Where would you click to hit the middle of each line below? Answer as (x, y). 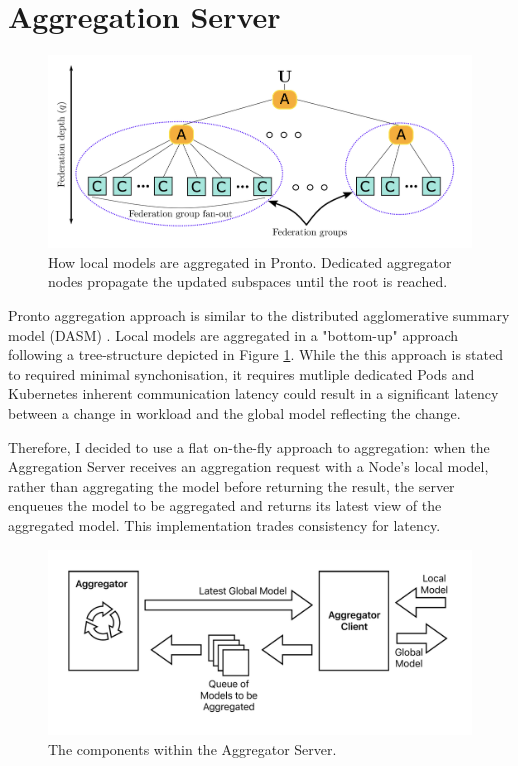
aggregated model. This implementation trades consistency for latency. (224, 524)
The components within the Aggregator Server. (192, 748)
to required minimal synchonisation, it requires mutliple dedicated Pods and (241, 373)
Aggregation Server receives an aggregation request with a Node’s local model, (248, 466)
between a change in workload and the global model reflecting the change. (234, 413)
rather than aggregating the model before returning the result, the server (231, 485)
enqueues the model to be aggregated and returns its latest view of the (225, 505)
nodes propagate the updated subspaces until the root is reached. (248, 281)
